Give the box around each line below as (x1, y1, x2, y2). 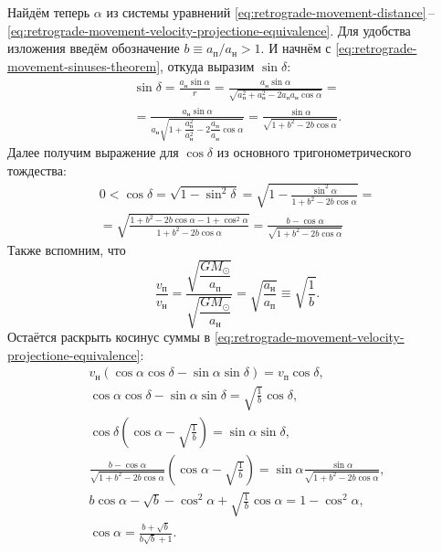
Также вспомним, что (7, 240, 126, 260)
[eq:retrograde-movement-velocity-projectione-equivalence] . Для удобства (7, 20, 411, 39)
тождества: (7, 160, 67, 179)
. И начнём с (260, 38, 331, 58)
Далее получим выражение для (7, 143, 179, 162)
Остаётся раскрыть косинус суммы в (7, 327, 211, 345)
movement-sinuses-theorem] (7, 56, 161, 75)
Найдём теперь (7, 3, 90, 21)
